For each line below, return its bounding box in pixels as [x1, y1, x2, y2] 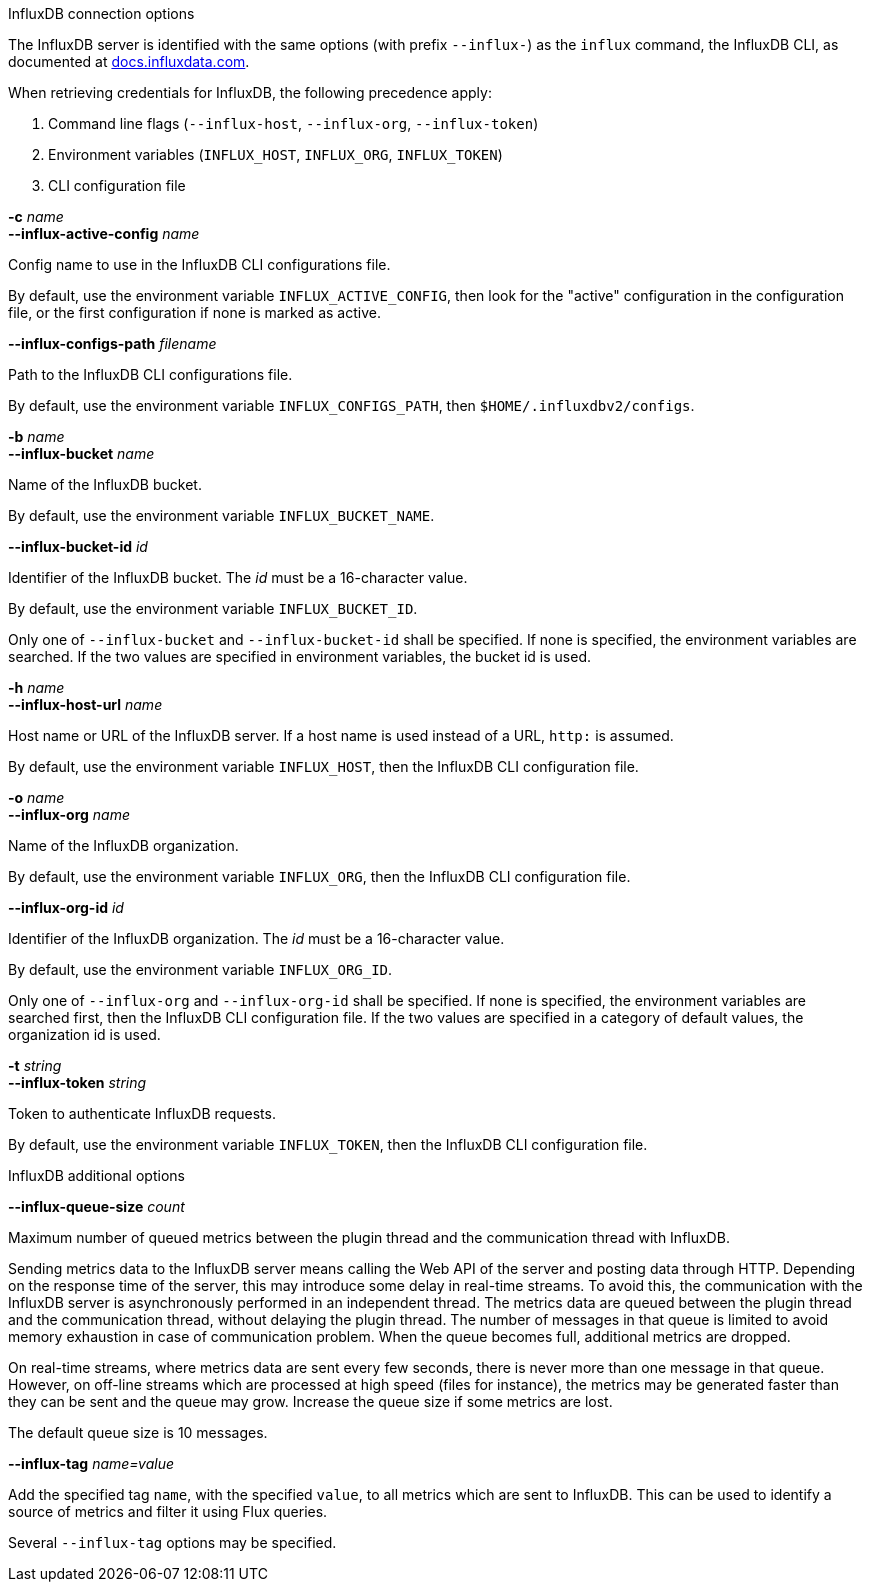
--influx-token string [8, 1074, 147, 1091]
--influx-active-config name [8, 225, 200, 242]
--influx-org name [8, 806, 130, 823]
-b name [8, 428, 65, 445]
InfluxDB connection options [8, 5, 195, 22]
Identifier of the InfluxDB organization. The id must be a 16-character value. [8, 930, 505, 947]
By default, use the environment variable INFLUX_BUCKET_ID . [8, 600, 418, 617]
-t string [8, 1057, 62, 1074]
